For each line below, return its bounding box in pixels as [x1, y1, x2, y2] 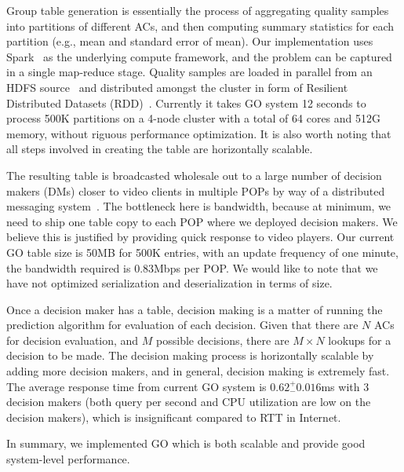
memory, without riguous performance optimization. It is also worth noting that [6, 125, 391, 141]
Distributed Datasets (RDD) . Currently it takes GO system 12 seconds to [6, 94, 366, 111]
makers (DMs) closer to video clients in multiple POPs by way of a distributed [6, 182, 385, 199]
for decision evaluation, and [6, 331, 139, 348]
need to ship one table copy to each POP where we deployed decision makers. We [6, 213, 398, 229]
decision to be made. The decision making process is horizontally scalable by [6, 347, 374, 364]
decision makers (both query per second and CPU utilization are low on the [6, 393, 371, 410]
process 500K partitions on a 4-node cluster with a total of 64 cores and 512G [6, 110, 381, 126]
